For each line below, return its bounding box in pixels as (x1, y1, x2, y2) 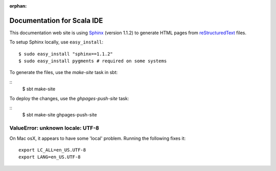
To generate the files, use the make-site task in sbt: (9, 69, 118, 76)
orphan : (9, 3, 27, 9)
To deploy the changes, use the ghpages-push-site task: (9, 95, 129, 102)
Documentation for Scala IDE (9, 16, 103, 25)
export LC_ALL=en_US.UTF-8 (18, 147, 86, 153)
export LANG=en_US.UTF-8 (18, 154, 81, 160)
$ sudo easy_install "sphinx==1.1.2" (18, 51, 113, 57)
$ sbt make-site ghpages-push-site (22, 112, 97, 118)
